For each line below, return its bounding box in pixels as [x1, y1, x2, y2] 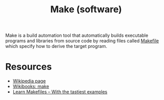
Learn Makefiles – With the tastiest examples [12, 89, 108, 95]
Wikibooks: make [12, 83, 50, 90]
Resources [5, 61, 52, 72]
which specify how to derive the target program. [5, 43, 108, 49]
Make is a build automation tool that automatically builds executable [5, 32, 149, 39]
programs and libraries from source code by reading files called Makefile [5, 38, 159, 44]
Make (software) [50, 4, 122, 15]
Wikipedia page [12, 78, 46, 84]
